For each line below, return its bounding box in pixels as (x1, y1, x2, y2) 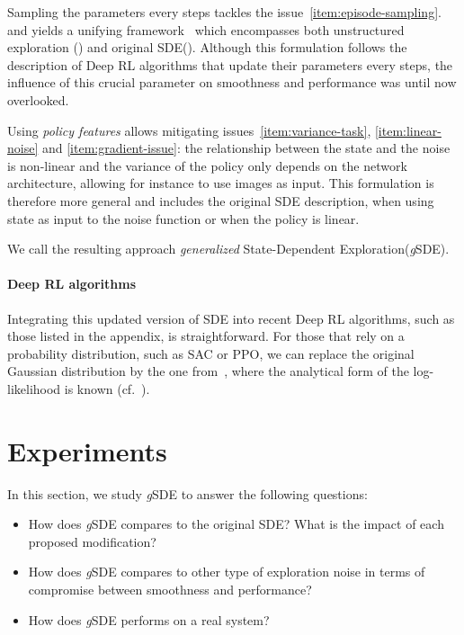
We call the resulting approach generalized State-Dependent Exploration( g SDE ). (7, 239, 450, 258)
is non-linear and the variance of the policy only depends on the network (7, 156, 407, 174)
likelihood (7, 379, 61, 398)
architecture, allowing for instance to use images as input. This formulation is (7, 174, 434, 192)
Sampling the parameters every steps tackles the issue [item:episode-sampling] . (7, 3, 442, 21)
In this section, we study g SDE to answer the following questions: (7, 484, 368, 503)
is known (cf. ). (64, 379, 150, 398)
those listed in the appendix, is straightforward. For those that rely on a (7, 326, 405, 345)
